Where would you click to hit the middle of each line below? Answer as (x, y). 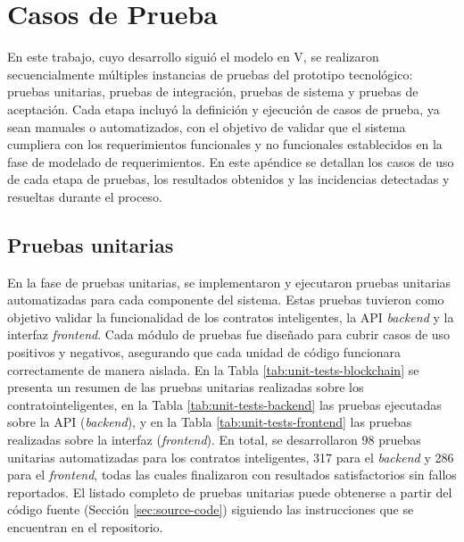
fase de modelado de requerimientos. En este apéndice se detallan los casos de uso (231, 161)
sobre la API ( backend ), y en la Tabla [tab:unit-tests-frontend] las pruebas (210, 422)
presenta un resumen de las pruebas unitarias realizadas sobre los (186, 387)
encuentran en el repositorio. (85, 526)
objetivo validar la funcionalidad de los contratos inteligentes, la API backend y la (231, 317)
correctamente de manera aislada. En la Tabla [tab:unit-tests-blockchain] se (213, 369)
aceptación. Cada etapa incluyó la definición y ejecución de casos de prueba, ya (224, 108)
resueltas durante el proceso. (85, 196)
